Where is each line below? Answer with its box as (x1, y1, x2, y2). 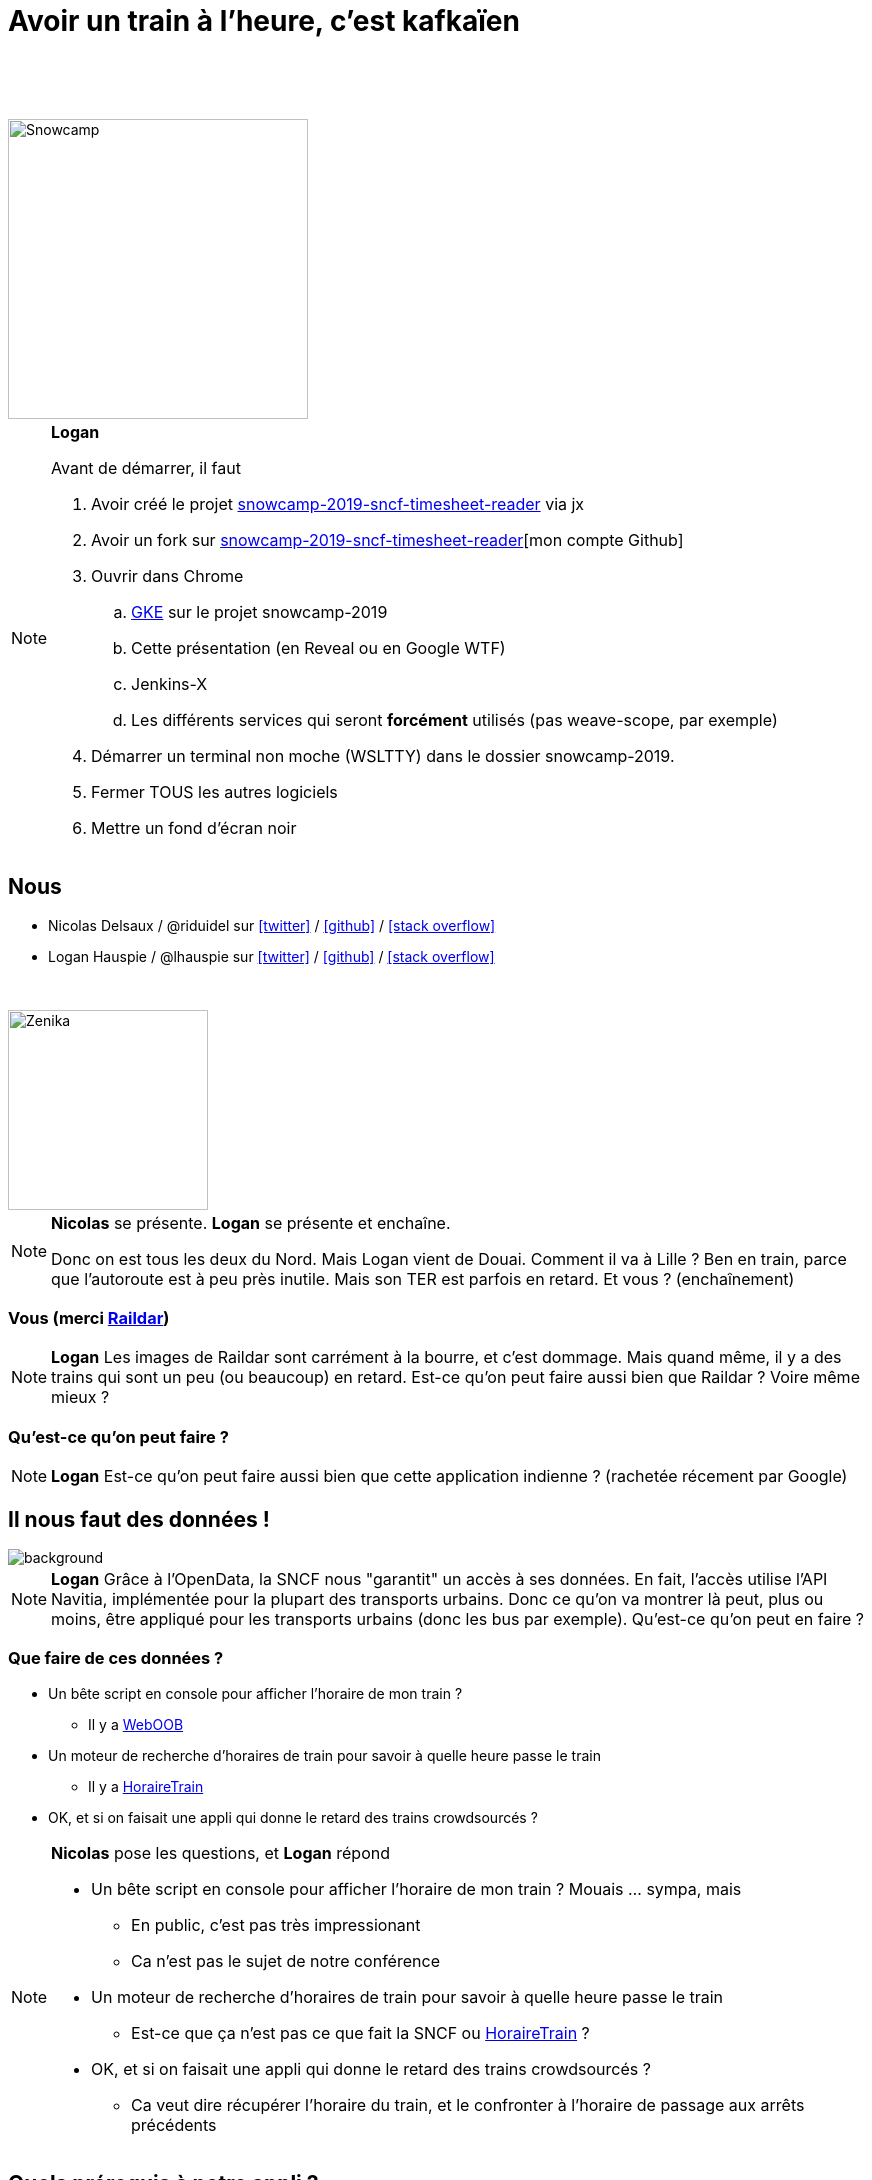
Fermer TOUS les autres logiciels (91, 781, 338, 802)
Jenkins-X (131, 673, 208, 694)
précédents (131, 2114, 217, 2135)
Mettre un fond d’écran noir (91, 817, 297, 838)
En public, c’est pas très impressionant (131, 1914, 421, 1935)
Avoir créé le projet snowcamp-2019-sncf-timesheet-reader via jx (91, 493, 585, 514)
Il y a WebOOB (88, 1715, 184, 1733)
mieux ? (51, 1387, 110, 1408)
